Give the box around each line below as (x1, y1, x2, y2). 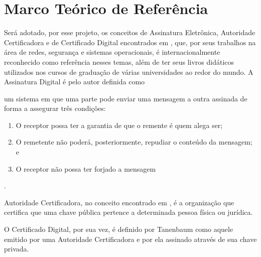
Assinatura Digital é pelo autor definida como (4, 76, 145, 87)
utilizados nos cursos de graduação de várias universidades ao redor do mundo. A (4, 66, 253, 77)
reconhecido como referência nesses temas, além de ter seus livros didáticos (4, 56, 234, 67)
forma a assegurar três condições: (4, 103, 106, 113)
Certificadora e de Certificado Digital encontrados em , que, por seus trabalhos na (4, 37, 256, 47)
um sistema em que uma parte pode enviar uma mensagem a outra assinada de (4, 93, 247, 103)
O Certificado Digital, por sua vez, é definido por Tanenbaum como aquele (4, 224, 233, 234)
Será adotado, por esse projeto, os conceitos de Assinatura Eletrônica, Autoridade (4, 27, 255, 38)
